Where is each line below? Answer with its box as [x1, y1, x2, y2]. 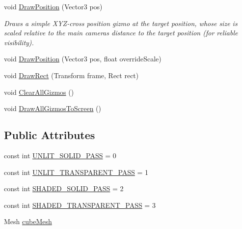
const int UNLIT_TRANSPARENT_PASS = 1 [4, 167, 149, 177]
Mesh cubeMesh [4, 216, 52, 227]
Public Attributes [4, 127, 95, 143]
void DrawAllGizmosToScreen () [4, 103, 102, 114]
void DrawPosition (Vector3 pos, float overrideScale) [4, 54, 161, 64]
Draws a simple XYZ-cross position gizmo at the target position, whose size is [4, 18, 238, 28]
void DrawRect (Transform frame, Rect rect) [4, 70, 139, 80]
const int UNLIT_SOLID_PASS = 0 [4, 150, 116, 160]
